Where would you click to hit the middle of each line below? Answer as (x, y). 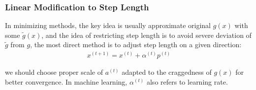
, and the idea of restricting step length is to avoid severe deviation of (146, 35)
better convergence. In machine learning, (66, 81)
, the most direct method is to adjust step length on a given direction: (136, 45)
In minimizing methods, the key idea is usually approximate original (108, 25)
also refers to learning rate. (187, 81)
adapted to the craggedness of (167, 72)
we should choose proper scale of (54, 72)
